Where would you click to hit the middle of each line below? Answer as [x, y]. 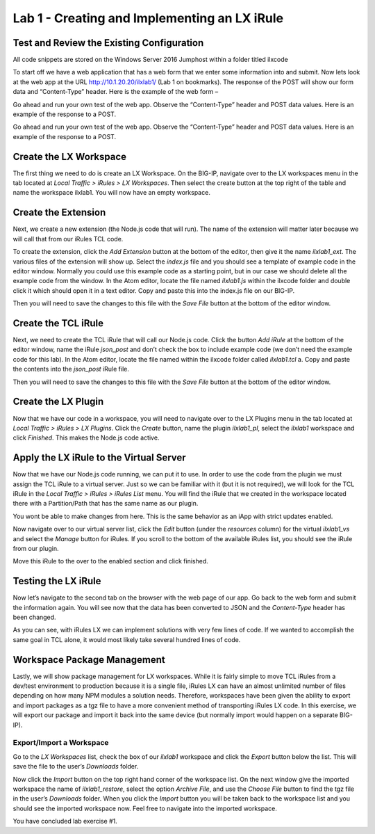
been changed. [34, 617]
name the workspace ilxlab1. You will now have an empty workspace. [112, 193]
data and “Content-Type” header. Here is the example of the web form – [116, 92]
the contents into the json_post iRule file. [71, 369]
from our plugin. [36, 548]
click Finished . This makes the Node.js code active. [86, 438]
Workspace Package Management [89, 660]
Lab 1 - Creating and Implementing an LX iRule [148, 18]
